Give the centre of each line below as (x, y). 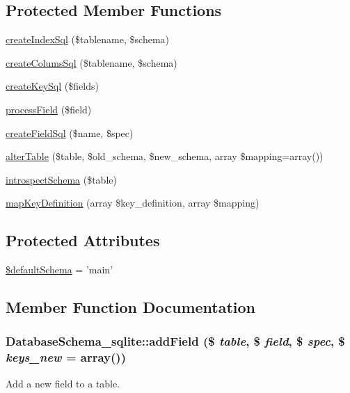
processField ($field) (49, 109)
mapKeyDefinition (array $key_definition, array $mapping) (133, 203)
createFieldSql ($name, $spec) (70, 133)
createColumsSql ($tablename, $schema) (92, 62)
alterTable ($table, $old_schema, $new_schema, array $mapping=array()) (165, 156)
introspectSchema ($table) (61, 179)
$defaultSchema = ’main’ (59, 270)
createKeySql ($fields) (52, 86)
